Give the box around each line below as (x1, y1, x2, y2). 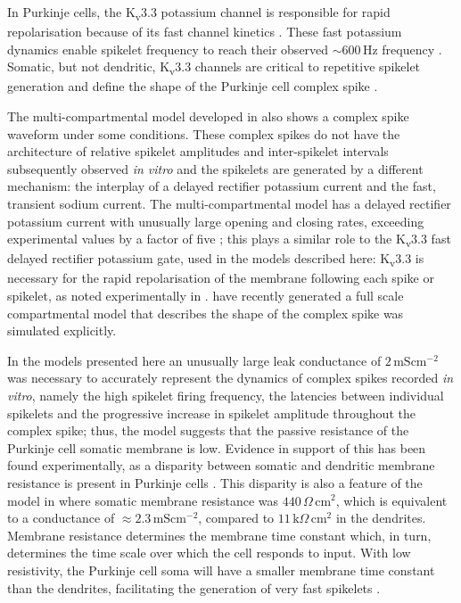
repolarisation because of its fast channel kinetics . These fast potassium (7, 22, 402, 41)
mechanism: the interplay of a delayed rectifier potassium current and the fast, (7, 177, 436, 195)
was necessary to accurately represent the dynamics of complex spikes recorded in (7, 368, 454, 387)
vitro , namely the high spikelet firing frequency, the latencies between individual (7, 386, 444, 404)
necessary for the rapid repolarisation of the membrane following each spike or (7, 268, 434, 287)
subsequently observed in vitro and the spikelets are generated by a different (7, 159, 424, 178)
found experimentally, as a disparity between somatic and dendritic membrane (7, 456, 435, 475)
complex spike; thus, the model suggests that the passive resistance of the (7, 421, 409, 440)
